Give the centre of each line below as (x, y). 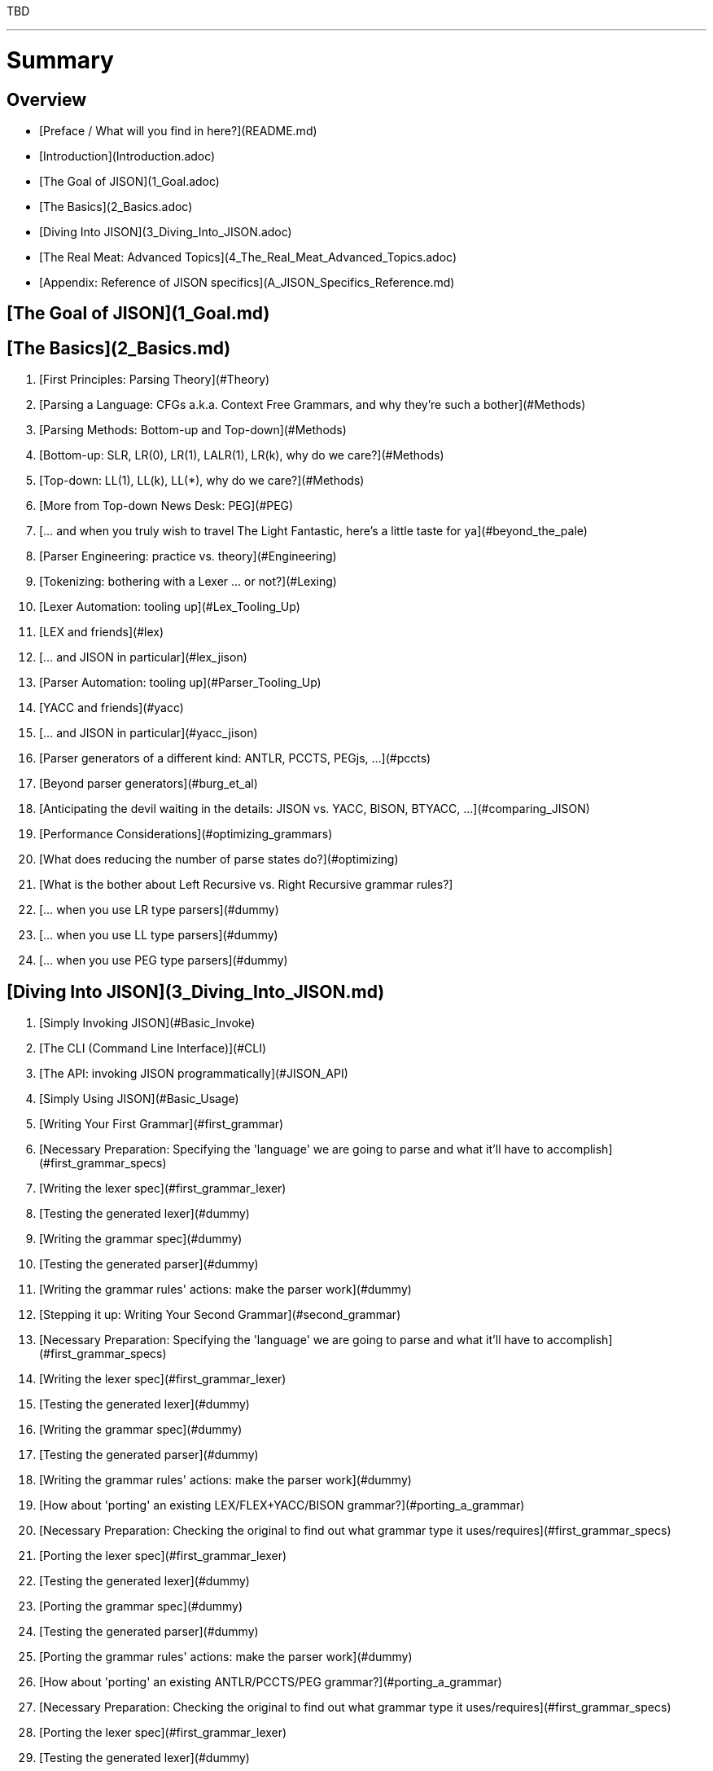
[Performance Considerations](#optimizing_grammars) (186, 834)
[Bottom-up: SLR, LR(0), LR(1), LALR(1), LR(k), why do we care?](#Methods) (242, 455)
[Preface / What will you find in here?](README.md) (178, 130)
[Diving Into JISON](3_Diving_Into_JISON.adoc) (166, 231)
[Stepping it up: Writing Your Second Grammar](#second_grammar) (220, 1315)
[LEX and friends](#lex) (102, 632)
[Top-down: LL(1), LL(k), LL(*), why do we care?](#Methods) (202, 481)
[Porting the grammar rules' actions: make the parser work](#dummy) (226, 1657)
